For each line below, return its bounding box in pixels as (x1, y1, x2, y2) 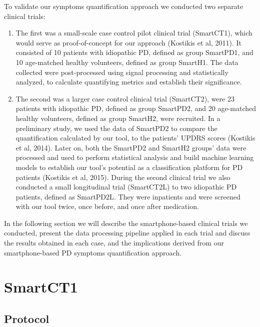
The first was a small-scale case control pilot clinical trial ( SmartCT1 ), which (15, 27, 252, 38)
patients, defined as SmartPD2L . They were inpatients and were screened (15, 191, 240, 201)
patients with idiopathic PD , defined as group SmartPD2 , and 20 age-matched (15, 103, 256, 113)
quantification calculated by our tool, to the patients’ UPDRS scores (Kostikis (15, 132, 255, 143)
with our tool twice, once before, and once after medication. (15, 201, 199, 211)
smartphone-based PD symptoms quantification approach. (4, 247, 182, 257)
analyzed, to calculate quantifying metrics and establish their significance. (15, 76, 242, 87)
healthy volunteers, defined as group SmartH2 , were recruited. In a (15, 112, 220, 123)
